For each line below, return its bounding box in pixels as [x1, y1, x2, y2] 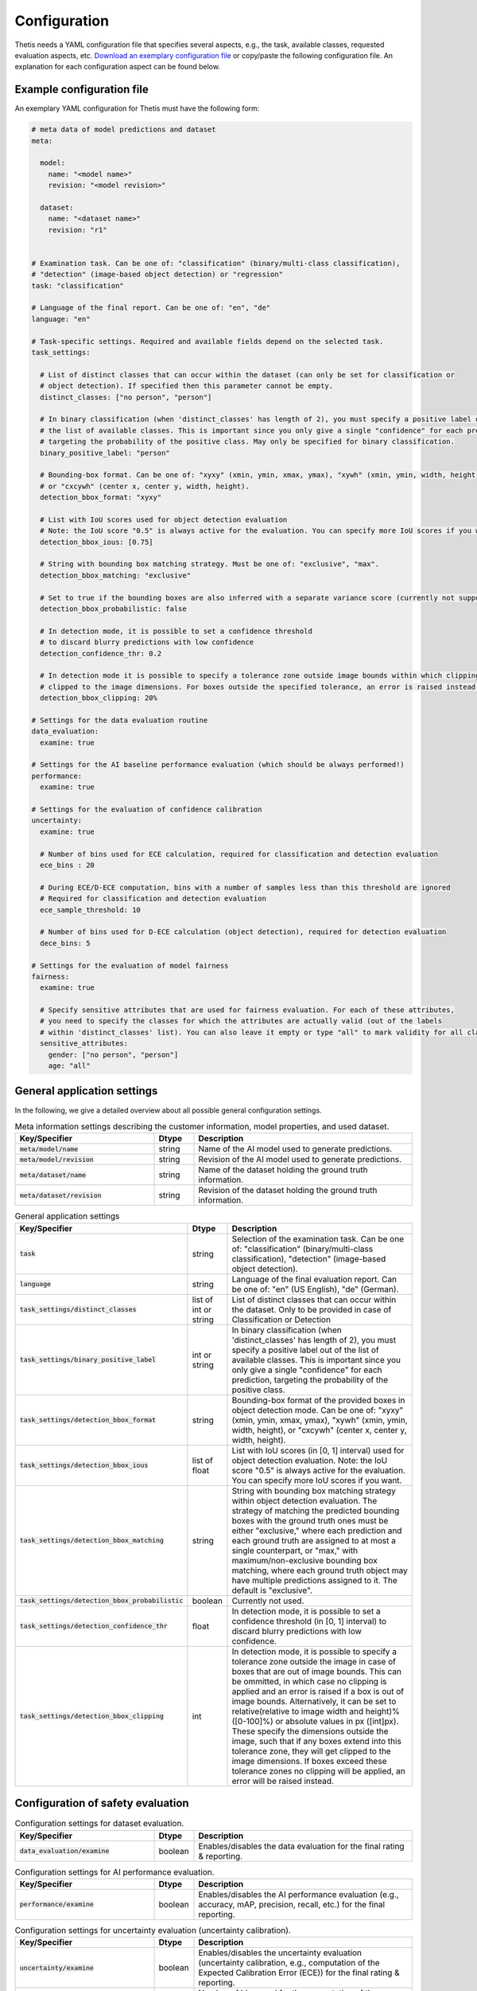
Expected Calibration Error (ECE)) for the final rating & [198, 1967, 401, 1978]
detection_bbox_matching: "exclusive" [40, 570, 191, 580]
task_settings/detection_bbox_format [19, 1416, 157, 1425]
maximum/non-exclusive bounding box [231, 1555, 378, 1566]
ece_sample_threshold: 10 [40, 905, 141, 914]
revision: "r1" [48, 225, 107, 234]
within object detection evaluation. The [231, 1495, 378, 1506]
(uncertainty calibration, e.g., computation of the [198, 1958, 380, 1969]
